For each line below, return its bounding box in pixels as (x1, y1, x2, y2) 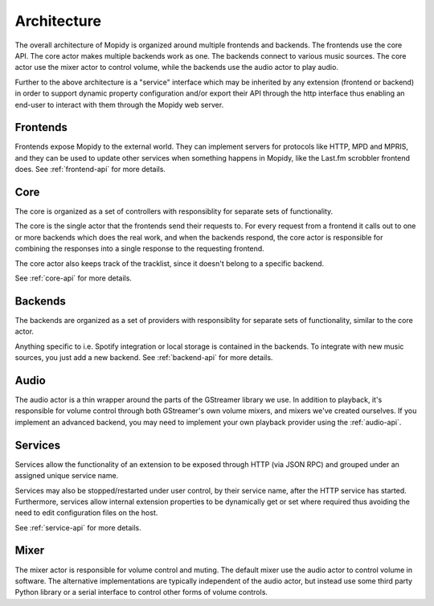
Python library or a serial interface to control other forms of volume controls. (14, 588, 268, 597)
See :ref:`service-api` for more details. (14, 522, 142, 532)
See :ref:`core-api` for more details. (14, 273, 133, 283)
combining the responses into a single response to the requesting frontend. (14, 244, 264, 253)
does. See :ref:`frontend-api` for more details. (14, 165, 166, 174)
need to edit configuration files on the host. (14, 508, 158, 518)
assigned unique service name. (14, 471, 119, 481)
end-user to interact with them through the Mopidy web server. (14, 100, 224, 109)
